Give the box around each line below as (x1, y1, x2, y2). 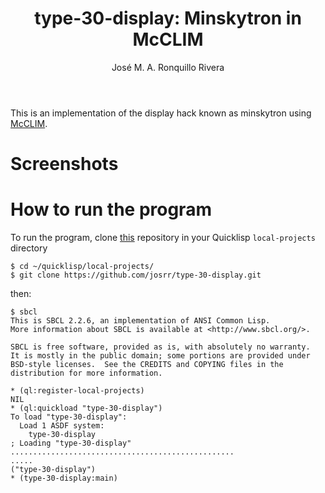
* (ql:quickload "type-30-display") (10, 403, 163, 414)
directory (10, 242, 48, 254)
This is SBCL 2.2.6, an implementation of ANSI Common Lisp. (10, 316, 271, 326)
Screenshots (10, 153, 119, 176)
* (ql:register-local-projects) (10, 386, 145, 396)
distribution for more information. (10, 368, 163, 379)
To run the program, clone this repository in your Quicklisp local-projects (10, 232, 316, 244)
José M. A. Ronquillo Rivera (111, 61, 225, 73)
